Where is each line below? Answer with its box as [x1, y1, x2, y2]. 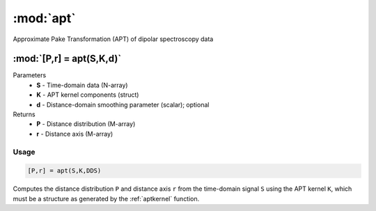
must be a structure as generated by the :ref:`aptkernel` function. [13, 194, 200, 203]
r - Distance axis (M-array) [36, 130, 113, 138]
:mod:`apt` [13, 10, 76, 26]
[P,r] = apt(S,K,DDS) [27, 167, 102, 175]
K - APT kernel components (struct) [36, 91, 139, 99]
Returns [13, 110, 36, 118]
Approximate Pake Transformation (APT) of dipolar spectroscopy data [13, 35, 214, 43]
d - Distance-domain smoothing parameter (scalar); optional [36, 100, 210, 109]
